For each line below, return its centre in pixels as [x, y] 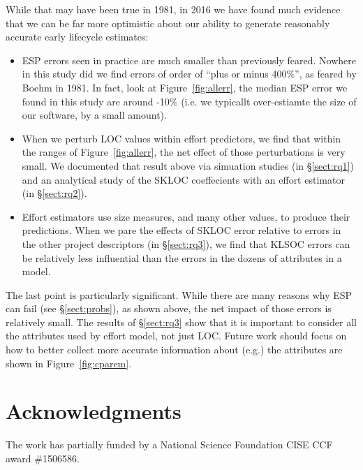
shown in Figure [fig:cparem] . [69, 363]
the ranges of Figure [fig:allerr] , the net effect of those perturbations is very [184, 152]
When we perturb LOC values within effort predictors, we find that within [181, 138]
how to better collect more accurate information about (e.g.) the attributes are [174, 350]
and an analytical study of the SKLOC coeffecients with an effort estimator [183, 179]
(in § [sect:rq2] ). [54, 193]
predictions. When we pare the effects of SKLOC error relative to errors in [181, 230]
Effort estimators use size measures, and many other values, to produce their [186, 216]
